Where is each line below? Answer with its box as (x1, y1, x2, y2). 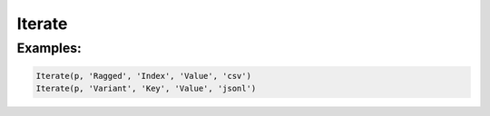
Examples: (16, 40, 82, 56)
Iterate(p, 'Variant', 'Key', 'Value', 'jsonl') (35, 83, 257, 94)
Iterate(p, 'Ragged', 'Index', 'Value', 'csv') (35, 71, 251, 81)
